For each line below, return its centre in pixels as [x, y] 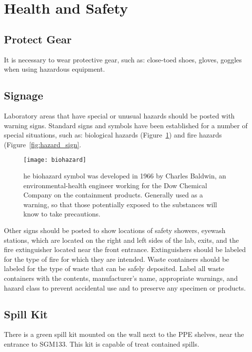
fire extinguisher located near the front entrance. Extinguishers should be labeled [125, 249]
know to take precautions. [62, 214]
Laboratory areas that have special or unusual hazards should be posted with [119, 115]
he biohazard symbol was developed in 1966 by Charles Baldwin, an [125, 176]
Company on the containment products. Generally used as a [113, 195]
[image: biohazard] [55, 160]
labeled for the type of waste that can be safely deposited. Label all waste [114, 268]
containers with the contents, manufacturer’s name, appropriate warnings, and [121, 278]
